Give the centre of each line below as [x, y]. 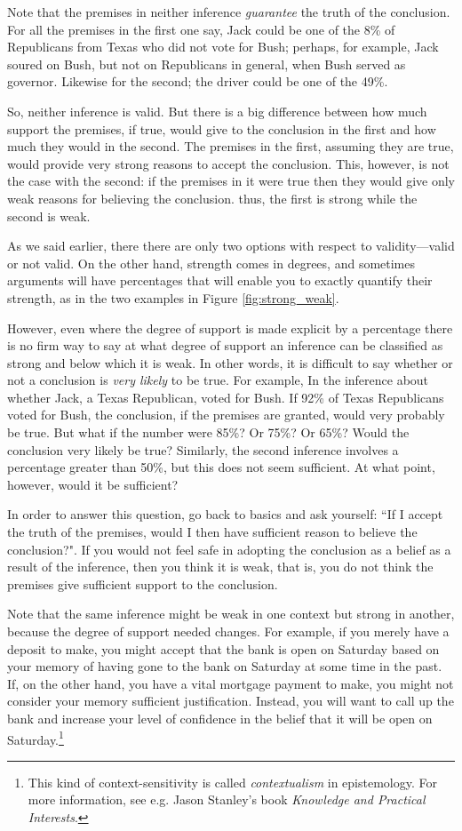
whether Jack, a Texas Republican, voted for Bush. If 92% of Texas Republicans [226, 397]
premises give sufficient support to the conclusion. [143, 583]
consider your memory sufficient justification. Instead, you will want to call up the [231, 701]
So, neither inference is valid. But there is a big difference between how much [217, 111]
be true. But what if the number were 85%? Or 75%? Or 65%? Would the [208, 432]
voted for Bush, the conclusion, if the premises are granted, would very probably [226, 415]
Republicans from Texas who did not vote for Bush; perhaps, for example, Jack [223, 47]
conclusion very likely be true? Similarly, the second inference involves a [203, 449]
